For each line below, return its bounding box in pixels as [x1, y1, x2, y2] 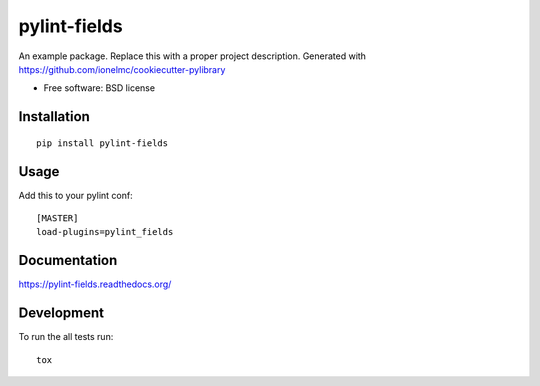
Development [18, 305, 105, 322]
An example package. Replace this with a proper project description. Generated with [18, 50, 367, 62]
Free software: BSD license [43, 82, 155, 94]
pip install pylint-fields [36, 137, 169, 149]
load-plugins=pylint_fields [36, 226, 174, 238]
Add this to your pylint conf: [18, 189, 134, 201]
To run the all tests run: [18, 331, 114, 343]
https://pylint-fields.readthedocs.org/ [18, 278, 172, 290]
